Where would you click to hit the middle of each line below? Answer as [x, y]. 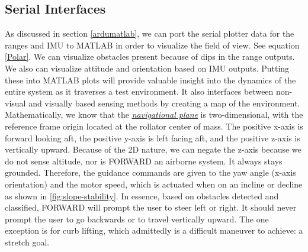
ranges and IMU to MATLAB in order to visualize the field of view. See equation [152, 45]
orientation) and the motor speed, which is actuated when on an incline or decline [154, 184]
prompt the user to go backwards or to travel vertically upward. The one [137, 219]
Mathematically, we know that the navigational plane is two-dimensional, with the [154, 114]
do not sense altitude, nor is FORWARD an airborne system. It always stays [144, 161]
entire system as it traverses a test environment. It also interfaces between [139, 91]
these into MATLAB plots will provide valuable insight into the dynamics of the [150, 80]
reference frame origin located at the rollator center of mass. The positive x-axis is [154, 126]
